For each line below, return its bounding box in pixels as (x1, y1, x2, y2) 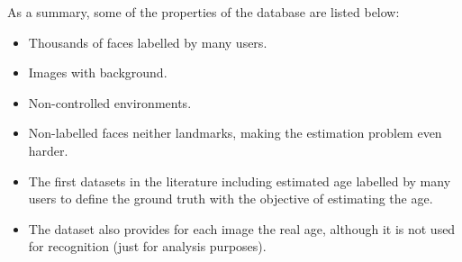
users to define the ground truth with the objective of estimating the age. (28, 189, 433, 208)
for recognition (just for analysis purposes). (28, 237, 267, 256)
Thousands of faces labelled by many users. (28, 32, 267, 51)
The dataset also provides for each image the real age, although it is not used (28, 219, 456, 238)
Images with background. (28, 63, 168, 82)
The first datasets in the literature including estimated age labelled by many (28, 171, 451, 190)
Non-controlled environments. (28, 93, 192, 112)
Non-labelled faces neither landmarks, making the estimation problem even (28, 123, 442, 142)
